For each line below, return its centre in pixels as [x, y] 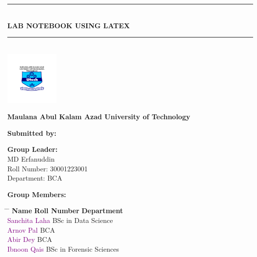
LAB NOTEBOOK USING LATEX [69, 25]
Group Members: [37, 194]
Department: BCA [35, 178]
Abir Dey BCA [30, 239]
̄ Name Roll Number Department [65, 211]
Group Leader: [32, 149]
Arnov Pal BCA [31, 229]
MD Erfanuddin [31, 158]
